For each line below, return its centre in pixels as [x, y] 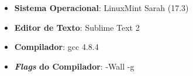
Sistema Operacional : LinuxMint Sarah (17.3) [101, 8]
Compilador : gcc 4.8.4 [56, 47]
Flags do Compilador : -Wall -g [74, 66]
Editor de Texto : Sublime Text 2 [77, 27]
